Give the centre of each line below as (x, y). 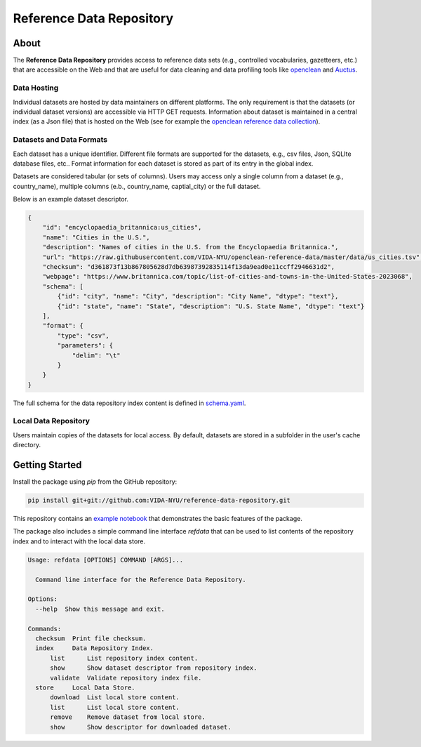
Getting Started (47, 465)
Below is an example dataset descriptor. (71, 199)
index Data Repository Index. (95, 648)
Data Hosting (36, 88)
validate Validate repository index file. (126, 678)
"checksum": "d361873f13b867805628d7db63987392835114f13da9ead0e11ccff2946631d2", (189, 267)
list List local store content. (115, 707)
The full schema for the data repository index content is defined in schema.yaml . (129, 403)
